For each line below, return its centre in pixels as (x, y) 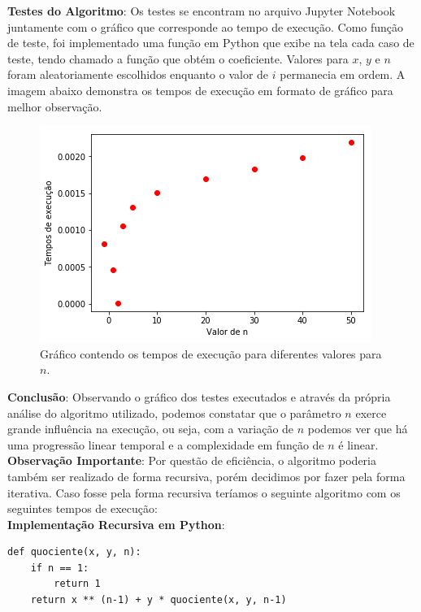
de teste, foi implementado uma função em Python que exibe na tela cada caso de (211, 43)
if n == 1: (60, 568)
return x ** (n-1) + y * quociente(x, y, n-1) (158, 600)
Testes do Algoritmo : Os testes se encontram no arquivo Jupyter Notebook (202, 11)
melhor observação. (55, 106)
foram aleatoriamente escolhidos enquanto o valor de (138, 74)
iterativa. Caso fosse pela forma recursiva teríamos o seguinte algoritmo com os (204, 492)
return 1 (77, 584)
